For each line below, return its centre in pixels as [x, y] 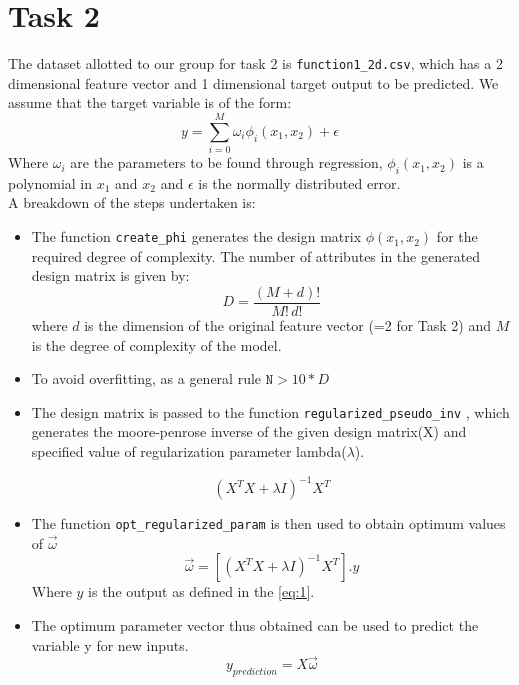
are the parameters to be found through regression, [226, 162]
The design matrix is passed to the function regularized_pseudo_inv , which [270, 411]
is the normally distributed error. [299, 182]
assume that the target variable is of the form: [150, 102]
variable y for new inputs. [110, 644]
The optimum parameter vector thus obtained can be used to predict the [255, 624]
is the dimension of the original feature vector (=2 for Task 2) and [288, 324]
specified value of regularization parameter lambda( [189, 451]
